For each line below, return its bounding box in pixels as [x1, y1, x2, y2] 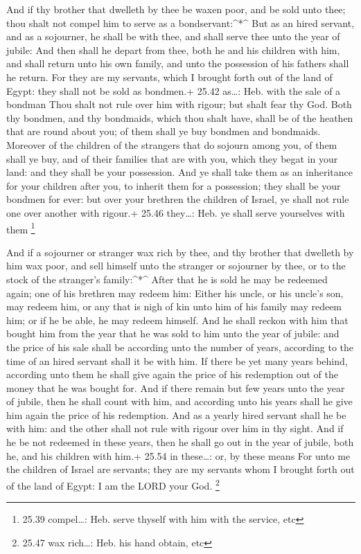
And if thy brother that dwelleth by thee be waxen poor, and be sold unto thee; [6, 2, 346, 16]
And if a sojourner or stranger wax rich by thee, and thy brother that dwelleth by [6, 244, 354, 259]
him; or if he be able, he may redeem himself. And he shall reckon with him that [6, 312, 349, 327]
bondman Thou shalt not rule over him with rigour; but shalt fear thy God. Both [6, 97, 352, 111]
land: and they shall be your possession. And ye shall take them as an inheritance [6, 165, 353, 179]
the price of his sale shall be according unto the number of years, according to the [6, 339, 353, 354]
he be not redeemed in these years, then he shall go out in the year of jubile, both [6, 435, 354, 449]
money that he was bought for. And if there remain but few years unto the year [6, 380, 345, 395]
